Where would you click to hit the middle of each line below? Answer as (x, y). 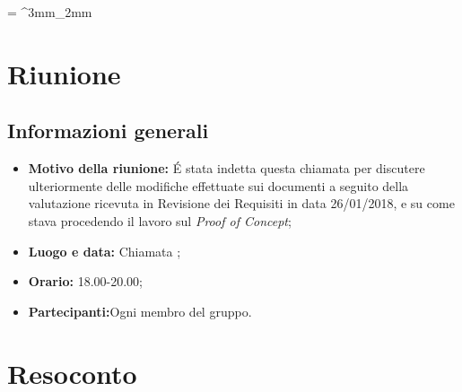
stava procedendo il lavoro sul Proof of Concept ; (160, 220)
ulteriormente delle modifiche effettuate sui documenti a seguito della (218, 185)
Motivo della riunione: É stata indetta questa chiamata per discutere (227, 168)
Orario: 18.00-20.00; (85, 281)
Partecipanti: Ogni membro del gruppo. (140, 311)
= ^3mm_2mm (50, 12)
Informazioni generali (108, 131)
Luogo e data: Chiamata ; (105, 251)
